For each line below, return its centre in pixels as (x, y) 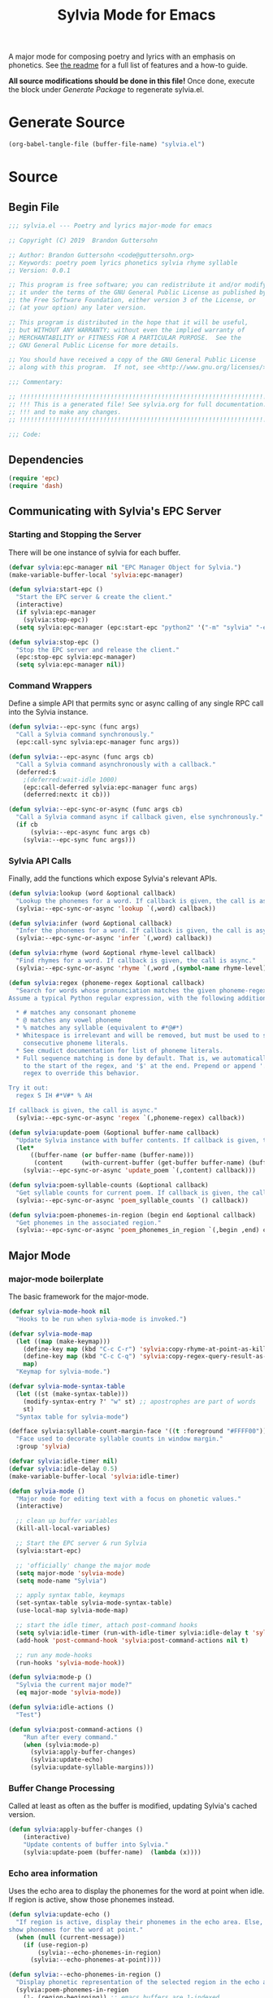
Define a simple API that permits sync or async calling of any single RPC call (136, 703)
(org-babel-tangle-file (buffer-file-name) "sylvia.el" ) (107, 144)
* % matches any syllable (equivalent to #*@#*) (100, 1028)
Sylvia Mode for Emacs (136, 15)
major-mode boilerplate (56, 1278)
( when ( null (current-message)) (71, 1937)
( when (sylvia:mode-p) (61, 1745)
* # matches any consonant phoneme (76, 1013)
